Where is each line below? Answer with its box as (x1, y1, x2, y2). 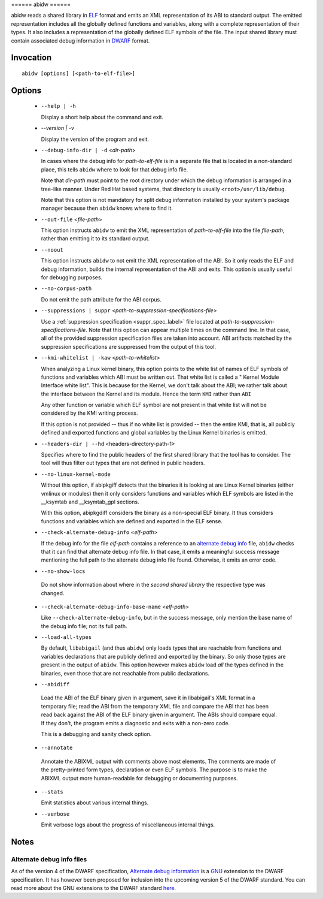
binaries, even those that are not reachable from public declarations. (41, 669, 209, 677)
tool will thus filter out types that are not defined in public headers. (41, 459, 205, 467)
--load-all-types (41, 634, 92, 641)
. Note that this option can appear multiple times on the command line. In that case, (86, 326, 291, 333)
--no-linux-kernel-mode (41, 470, 111, 478)
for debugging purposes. (41, 274, 103, 281)
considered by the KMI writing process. (41, 409, 138, 417)
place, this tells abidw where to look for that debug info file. (41, 165, 188, 173)
